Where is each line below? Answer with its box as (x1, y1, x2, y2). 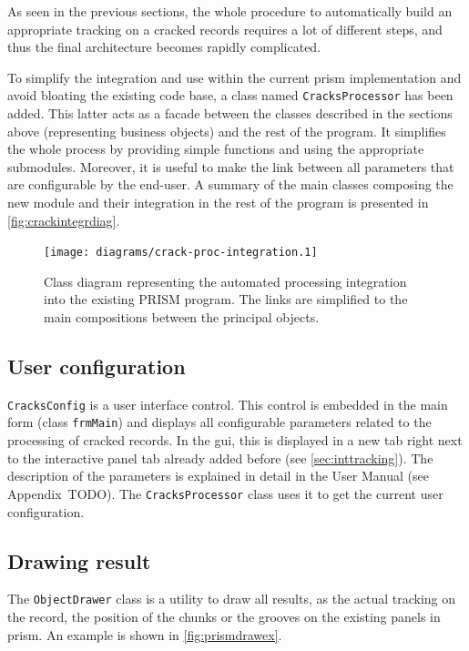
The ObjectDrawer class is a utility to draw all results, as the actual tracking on (7, 589, 456, 608)
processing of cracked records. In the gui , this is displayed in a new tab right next (7, 431, 463, 450)
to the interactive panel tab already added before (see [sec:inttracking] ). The (7, 448, 433, 467)
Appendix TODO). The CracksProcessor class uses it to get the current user (7, 483, 444, 503)
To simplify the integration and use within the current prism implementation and (7, 67, 462, 86)
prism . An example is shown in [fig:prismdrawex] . (7, 625, 282, 644)
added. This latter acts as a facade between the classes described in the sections (7, 104, 453, 123)
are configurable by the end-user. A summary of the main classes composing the (7, 175, 454, 194)
